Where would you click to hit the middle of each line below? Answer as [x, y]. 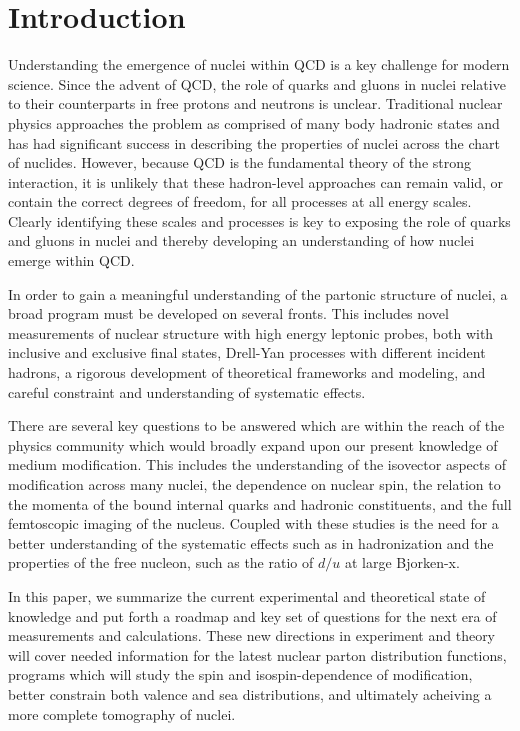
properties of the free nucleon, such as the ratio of [161, 562]
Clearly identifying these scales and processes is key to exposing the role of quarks [259, 220]
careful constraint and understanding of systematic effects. [187, 391]
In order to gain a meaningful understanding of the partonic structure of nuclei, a [258, 293]
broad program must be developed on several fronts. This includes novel [228, 313]
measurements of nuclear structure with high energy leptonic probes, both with [251, 332]
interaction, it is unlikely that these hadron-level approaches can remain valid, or [256, 181]
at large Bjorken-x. [402, 562]
